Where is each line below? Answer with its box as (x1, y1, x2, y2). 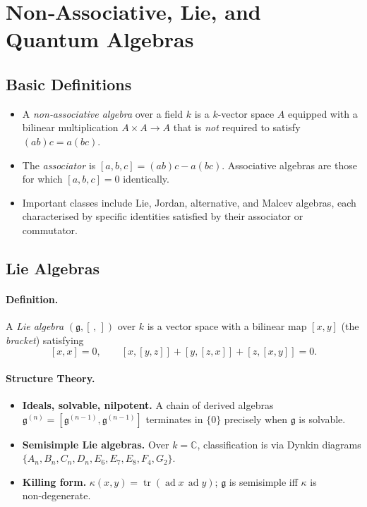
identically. (123, 171, 169, 186)
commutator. (22, 222, 78, 237)
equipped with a (287, 106, 358, 121)
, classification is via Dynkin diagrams (197, 436, 361, 451)
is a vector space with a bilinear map (147, 319, 307, 334)
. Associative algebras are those (222, 157, 357, 172)
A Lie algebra (6, 319, 64, 334)
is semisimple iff (229, 474, 298, 489)
